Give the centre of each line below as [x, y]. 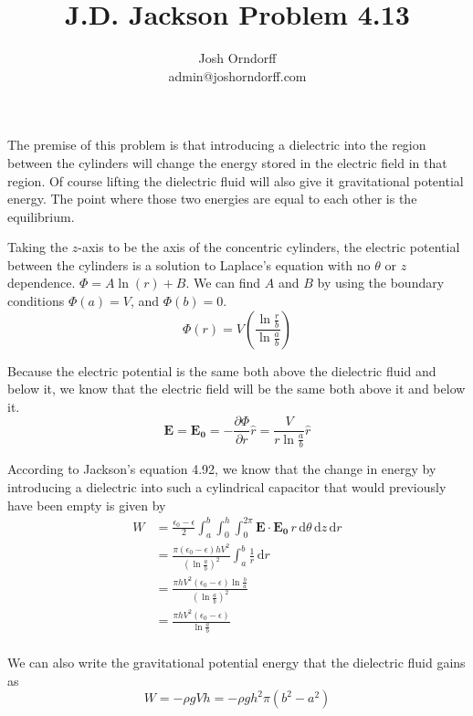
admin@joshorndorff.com [237, 75]
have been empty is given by [87, 505]
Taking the [38, 247]
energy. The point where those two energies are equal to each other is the [212, 199]
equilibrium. [41, 216]
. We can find [223, 283]
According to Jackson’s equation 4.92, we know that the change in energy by [222, 469]
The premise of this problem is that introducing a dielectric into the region [217, 145]
